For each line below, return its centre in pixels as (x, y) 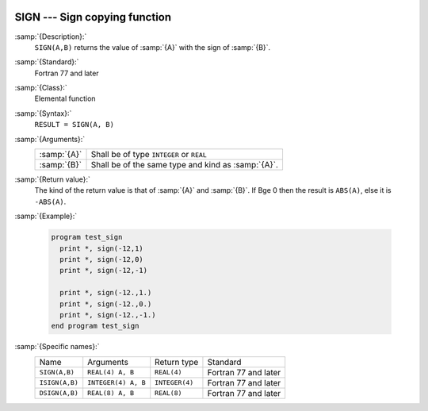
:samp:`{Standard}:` (47, 62)
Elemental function (65, 98)
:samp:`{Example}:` (46, 216)
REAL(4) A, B (111, 373)
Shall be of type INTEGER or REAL (149, 155)
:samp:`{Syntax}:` (43, 113)
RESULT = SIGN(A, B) (75, 125)
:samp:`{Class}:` (41, 88)
